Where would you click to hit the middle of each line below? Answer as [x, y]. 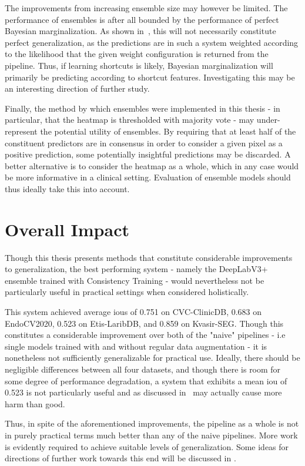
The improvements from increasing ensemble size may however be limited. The [146, 8]
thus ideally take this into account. [67, 188]
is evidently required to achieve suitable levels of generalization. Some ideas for [147, 446]
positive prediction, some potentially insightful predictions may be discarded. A [148, 154]
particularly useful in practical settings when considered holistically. [127, 292]
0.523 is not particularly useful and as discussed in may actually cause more [143, 392]
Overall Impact [67, 229]
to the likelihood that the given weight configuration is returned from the [137, 54]
